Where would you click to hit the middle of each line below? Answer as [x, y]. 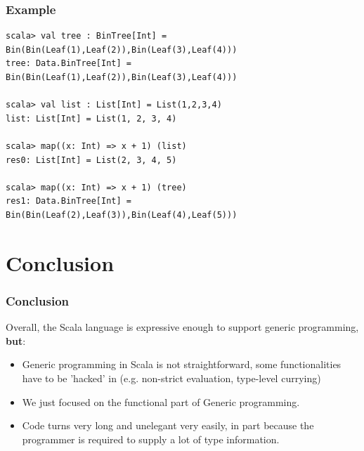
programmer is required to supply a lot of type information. [151, 439]
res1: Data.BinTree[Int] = [69, 201]
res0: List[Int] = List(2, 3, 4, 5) [91, 160]
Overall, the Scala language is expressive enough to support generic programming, [182, 327]
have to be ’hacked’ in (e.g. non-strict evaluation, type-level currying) [171, 378]
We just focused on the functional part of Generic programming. [161, 401]
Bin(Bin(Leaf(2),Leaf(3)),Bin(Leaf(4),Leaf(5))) [122, 215]
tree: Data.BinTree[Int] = [69, 64]
